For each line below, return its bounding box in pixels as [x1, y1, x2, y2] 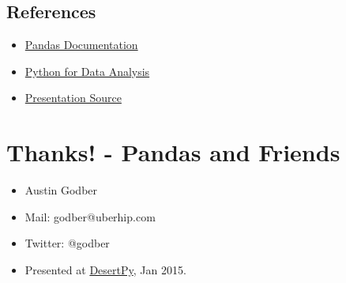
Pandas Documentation [24, 36, 138, 53]
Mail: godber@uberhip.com [24, 208, 156, 225]
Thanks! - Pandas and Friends [6, 136, 340, 168]
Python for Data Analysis [24, 62, 150, 79]
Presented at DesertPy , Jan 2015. [24, 261, 186, 277]
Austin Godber [24, 182, 98, 198]
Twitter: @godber [24, 235, 110, 251]
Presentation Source [24, 89, 122, 106]
